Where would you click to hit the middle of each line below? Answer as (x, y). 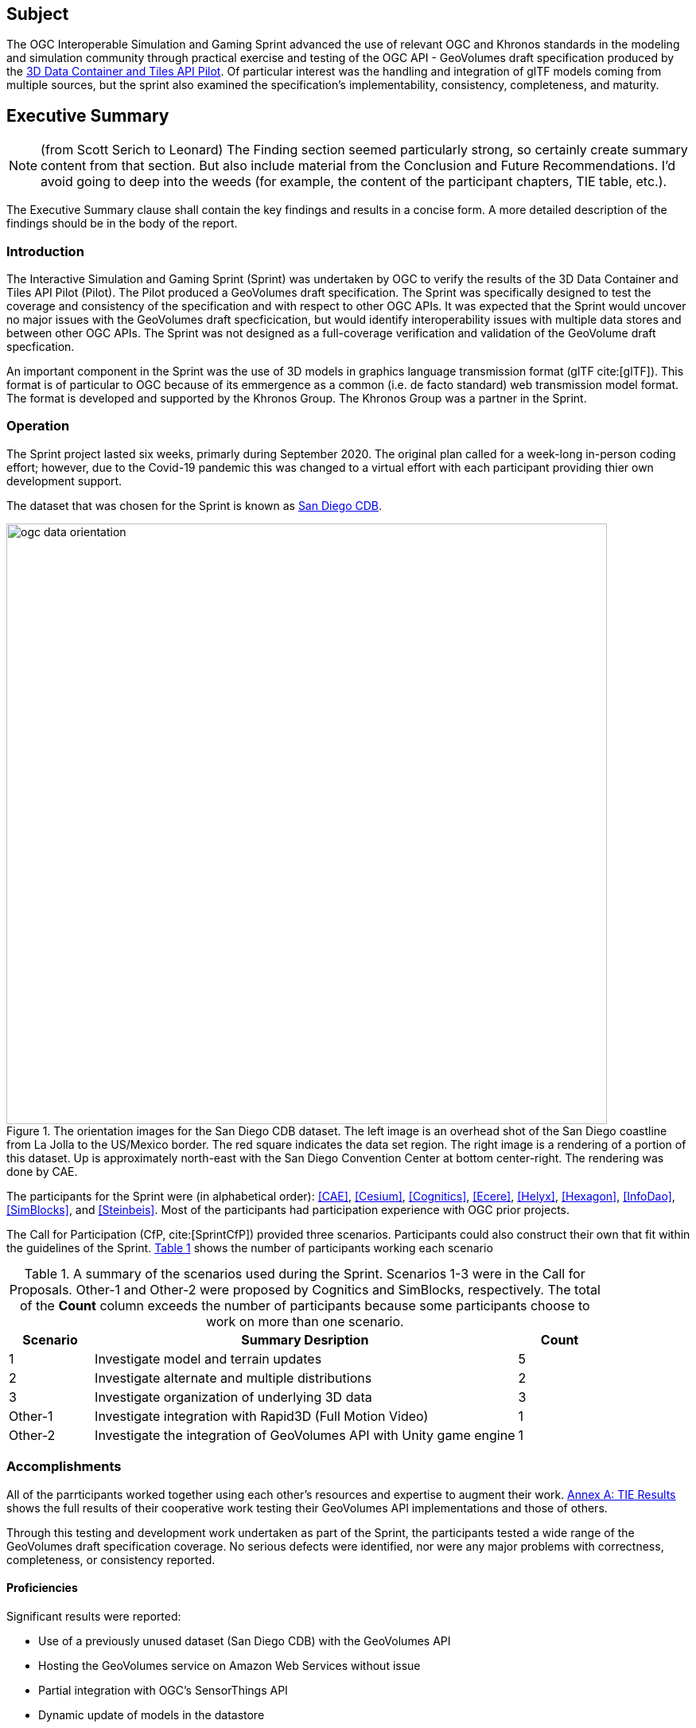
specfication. (41, 347)
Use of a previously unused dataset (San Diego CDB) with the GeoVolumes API (245, 1640)
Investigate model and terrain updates (208, 1358)
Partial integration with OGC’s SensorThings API (163, 1690)
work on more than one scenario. (305, 1321)
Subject (38, 14)
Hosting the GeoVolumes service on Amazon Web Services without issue (229, 1665)
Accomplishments (64, 1467)
